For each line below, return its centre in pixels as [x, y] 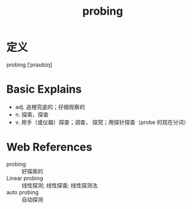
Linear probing [25, 178]
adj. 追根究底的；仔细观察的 [50, 107]
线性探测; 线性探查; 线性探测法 [60, 185]
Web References [50, 147]
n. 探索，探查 [32, 115]
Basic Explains [44, 89]
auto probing [22, 192]
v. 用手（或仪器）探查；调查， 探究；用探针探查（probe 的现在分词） [102, 122]
